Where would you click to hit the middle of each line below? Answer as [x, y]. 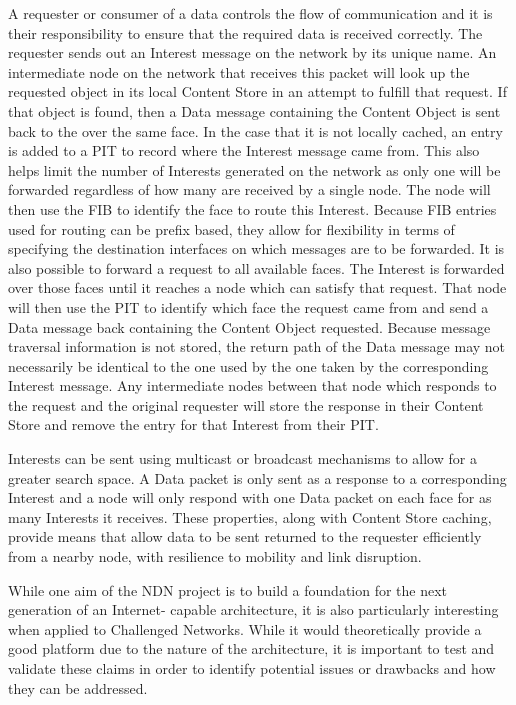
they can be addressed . [78, 687]
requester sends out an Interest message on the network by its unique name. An [252, 52]
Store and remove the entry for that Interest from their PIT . [193, 424]
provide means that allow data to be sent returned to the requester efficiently [245, 536]
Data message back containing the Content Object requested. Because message [249, 326]
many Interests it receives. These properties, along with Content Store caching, [250, 516]
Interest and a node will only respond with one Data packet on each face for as [250, 497]
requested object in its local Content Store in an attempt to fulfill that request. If [257, 91]
